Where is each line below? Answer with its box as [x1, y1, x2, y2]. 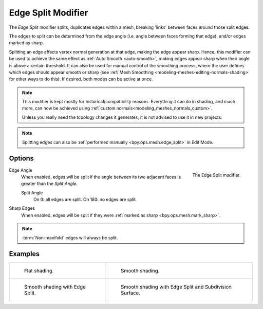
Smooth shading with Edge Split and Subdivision [120, 283, 232, 290]
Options [9, 154, 34, 163]
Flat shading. [24, 267, 54, 274]
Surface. [120, 290, 141, 296]
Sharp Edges [9, 205, 35, 211]
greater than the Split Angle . [21, 181, 78, 187]
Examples [9, 250, 40, 258]
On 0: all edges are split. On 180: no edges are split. [33, 197, 137, 202]
